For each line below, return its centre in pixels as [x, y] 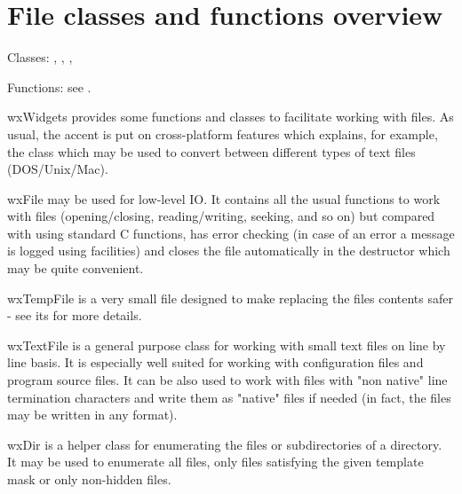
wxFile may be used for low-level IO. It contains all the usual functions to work [224, 198]
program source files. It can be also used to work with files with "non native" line [227, 380]
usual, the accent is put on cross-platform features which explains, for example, [223, 133]
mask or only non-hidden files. [89, 479]
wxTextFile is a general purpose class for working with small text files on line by [227, 345]
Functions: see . [49, 86]
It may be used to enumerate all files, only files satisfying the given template [215, 462]
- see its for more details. [75, 315]
